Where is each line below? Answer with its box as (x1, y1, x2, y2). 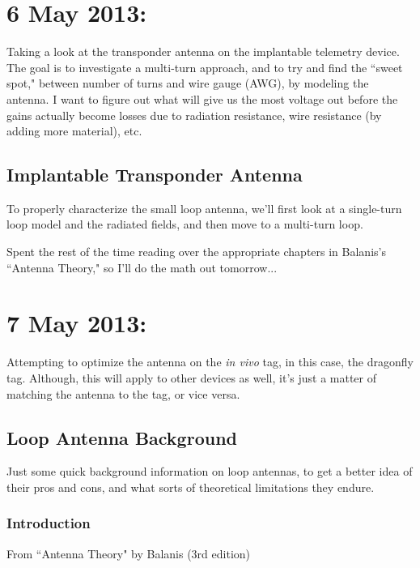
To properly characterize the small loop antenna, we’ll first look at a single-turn (6, 199, 402, 216)
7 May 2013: (6, 306, 147, 340)
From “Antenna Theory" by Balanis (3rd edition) (6, 545, 251, 562)
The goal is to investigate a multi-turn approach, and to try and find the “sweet (6, 58, 403, 75)
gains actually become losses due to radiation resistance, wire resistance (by (6, 106, 382, 123)
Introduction (6, 513, 91, 533)
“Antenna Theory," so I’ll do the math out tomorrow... (6, 258, 278, 275)
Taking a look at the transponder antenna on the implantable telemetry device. (6, 43, 400, 60)
